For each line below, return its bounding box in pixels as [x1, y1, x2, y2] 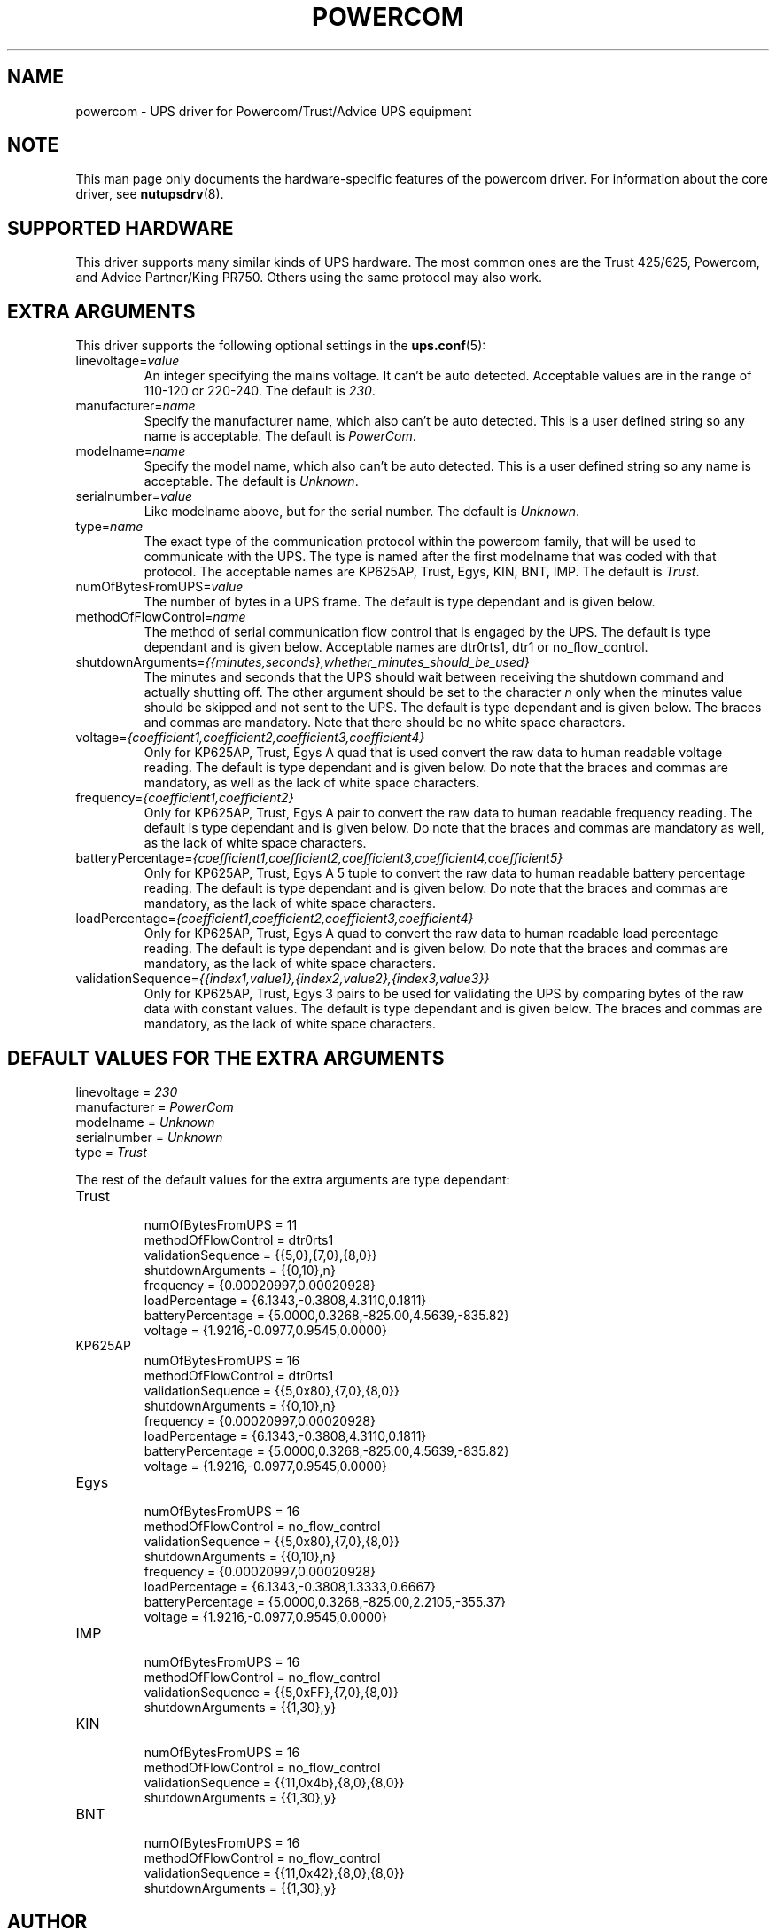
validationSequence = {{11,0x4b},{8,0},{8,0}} [144, 1774, 405, 1790]
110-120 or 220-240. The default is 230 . [144, 383, 376, 399]
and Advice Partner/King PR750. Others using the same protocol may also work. [75, 270, 542, 285]
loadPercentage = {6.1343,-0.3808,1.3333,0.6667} [144, 1578, 437, 1594]
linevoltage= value [75, 353, 180, 369]
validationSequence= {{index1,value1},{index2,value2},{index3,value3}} [75, 971, 490, 987]
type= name [75, 519, 144, 535]
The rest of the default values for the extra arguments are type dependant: [75, 1171, 510, 1187]
